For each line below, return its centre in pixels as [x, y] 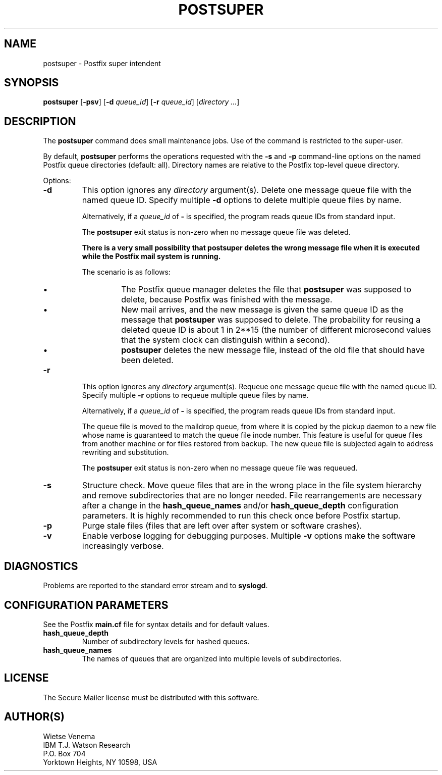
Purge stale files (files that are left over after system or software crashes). [222, 526]
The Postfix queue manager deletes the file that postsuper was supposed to [266, 290]
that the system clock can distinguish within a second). [226, 340]
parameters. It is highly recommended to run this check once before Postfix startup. [241, 516]
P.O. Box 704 [64, 753]
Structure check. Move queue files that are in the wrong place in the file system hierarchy [252, 485]
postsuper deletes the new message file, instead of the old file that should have [273, 350]
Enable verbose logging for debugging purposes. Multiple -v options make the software [249, 536]
